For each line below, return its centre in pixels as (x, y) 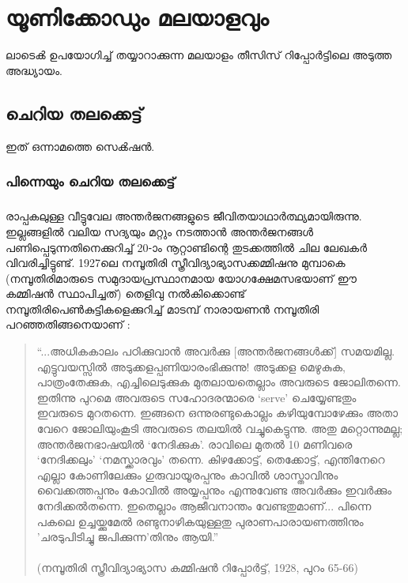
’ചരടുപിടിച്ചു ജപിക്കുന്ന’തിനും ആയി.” (128, 537)
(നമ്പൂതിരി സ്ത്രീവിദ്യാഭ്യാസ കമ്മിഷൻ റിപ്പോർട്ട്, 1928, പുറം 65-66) (197, 568)
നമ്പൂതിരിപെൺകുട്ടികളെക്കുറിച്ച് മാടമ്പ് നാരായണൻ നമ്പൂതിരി (162, 308)
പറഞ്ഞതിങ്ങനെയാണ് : (68, 324)
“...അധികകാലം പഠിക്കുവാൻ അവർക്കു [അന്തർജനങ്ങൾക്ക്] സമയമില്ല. (216, 351)
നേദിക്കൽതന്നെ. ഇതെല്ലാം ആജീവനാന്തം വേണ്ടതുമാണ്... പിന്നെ (204, 506)
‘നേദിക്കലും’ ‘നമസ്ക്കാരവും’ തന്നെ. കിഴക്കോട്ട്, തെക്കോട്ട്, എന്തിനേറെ (211, 459)
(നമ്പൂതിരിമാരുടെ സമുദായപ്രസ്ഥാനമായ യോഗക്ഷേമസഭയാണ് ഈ (181, 278)
